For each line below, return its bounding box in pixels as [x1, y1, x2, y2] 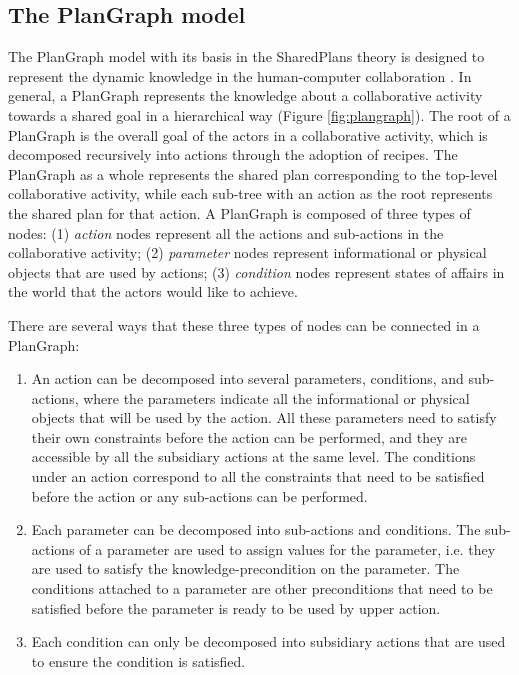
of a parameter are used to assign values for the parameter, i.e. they [79, 538, 496, 559]
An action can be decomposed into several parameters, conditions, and [31, 368, 464, 389]
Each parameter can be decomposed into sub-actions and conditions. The [31, 519, 481, 540]
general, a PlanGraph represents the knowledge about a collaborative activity [8, 85, 483, 106]
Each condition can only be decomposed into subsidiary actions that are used [31, 631, 506, 652]
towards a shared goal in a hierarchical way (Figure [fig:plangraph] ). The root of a [8, 104, 511, 125]
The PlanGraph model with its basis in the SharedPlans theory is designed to [8, 46, 485, 67]
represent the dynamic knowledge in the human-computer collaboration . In [8, 65, 472, 86]
